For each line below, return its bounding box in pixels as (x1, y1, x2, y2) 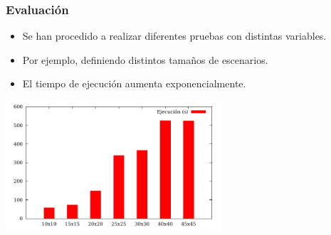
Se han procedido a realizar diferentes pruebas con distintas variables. (22, 28, 327, 43)
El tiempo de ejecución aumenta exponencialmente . (22, 76, 246, 91)
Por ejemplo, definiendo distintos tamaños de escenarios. (22, 52, 268, 67)
